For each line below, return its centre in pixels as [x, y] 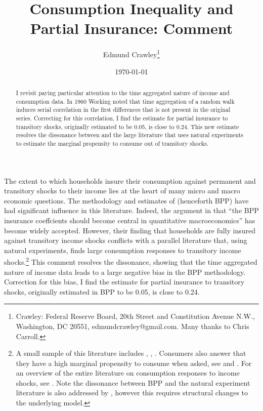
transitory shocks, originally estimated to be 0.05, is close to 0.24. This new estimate [127, 126]
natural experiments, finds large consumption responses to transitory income [123, 250]
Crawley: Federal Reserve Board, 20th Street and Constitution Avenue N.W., [135, 316]
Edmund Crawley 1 [131, 53]
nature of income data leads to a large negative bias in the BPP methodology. [125, 272]
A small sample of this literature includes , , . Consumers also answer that [131, 353]
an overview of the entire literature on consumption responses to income [128, 373]
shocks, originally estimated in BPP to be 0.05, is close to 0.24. [102, 291]
